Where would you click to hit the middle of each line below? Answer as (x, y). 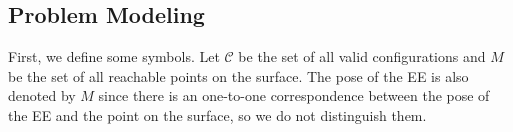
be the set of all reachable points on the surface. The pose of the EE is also (238, 75)
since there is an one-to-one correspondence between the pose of (294, 95)
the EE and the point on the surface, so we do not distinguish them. (217, 114)
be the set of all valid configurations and (362, 56)
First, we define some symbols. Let (114, 56)
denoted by (42, 95)
